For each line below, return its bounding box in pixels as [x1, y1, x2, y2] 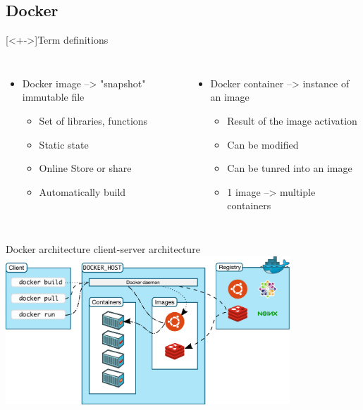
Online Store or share [39, 161, 132, 175]
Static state [39, 137, 89, 151]
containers [227, 198, 271, 213]
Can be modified [227, 137, 299, 151]
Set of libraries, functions [39, 113, 148, 128]
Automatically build [39, 184, 126, 199]
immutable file [22, 89, 85, 104]
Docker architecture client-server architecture [6, 241, 200, 256]
